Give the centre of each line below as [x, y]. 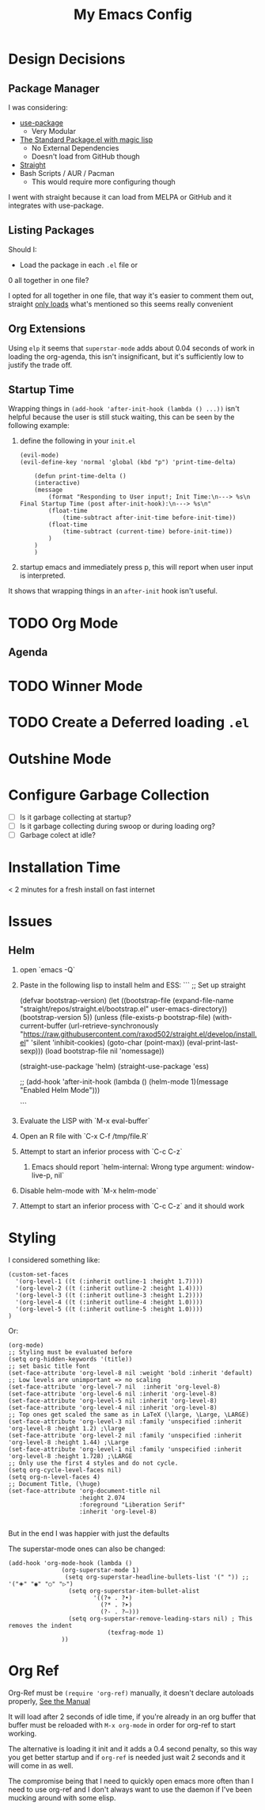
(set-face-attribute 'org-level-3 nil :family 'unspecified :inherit [125, 1421]
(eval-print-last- [212, 1042]
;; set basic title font [49, 1366]
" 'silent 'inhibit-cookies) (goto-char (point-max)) [105, 1042]
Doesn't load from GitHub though [85, 157]
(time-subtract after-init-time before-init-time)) [149, 518]
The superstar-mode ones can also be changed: [87, 1548]
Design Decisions [67, 59]
